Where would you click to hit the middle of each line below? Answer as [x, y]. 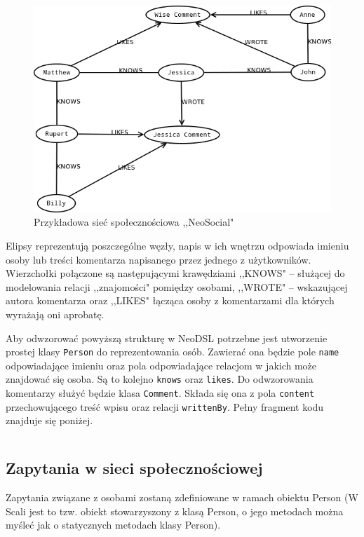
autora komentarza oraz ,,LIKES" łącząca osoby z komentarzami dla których [170, 300]
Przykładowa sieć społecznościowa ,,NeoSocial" [134, 222]
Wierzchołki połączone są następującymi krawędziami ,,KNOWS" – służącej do [175, 273]
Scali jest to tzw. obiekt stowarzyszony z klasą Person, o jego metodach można [175, 511]
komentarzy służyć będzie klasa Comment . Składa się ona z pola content [160, 393]
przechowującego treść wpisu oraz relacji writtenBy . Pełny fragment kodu [165, 406]
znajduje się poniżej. [49, 420]
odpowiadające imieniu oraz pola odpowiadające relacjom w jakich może [161, 365]
